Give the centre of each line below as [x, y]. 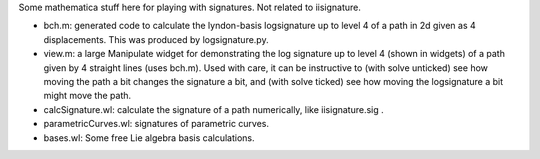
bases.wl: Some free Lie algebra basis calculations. [149, 137]
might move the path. [87, 96]
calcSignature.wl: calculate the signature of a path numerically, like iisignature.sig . [213, 109]
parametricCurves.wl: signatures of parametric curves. [156, 124]
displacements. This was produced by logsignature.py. [156, 39]
